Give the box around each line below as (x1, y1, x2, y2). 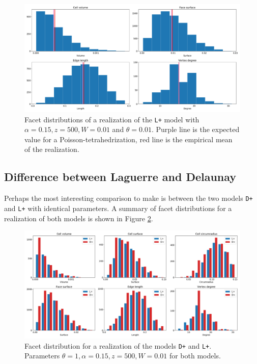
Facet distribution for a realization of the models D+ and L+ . (24, 340, 212, 351)
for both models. (169, 350, 221, 361)
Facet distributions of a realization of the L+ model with (24, 114, 199, 124)
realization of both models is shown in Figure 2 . (4, 213, 153, 223)
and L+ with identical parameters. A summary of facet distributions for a (4, 202, 232, 213)
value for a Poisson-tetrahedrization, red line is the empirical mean (24, 134, 233, 144)
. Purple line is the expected (152, 124, 240, 135)
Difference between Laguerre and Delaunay (4, 169, 237, 185)
